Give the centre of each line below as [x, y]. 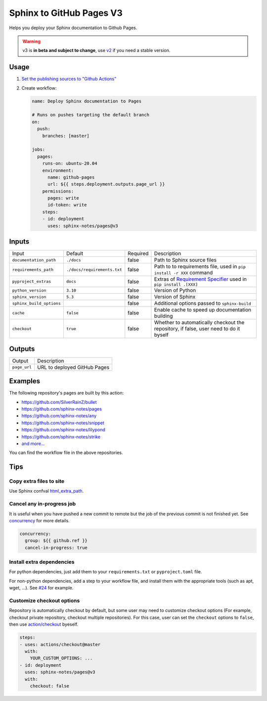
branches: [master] [66, 136]
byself [161, 335]
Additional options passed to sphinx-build [203, 303]
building [163, 316]
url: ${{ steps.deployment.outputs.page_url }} [106, 184]
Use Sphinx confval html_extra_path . [46, 491]
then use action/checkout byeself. [44, 624]
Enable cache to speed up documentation [203, 310]
